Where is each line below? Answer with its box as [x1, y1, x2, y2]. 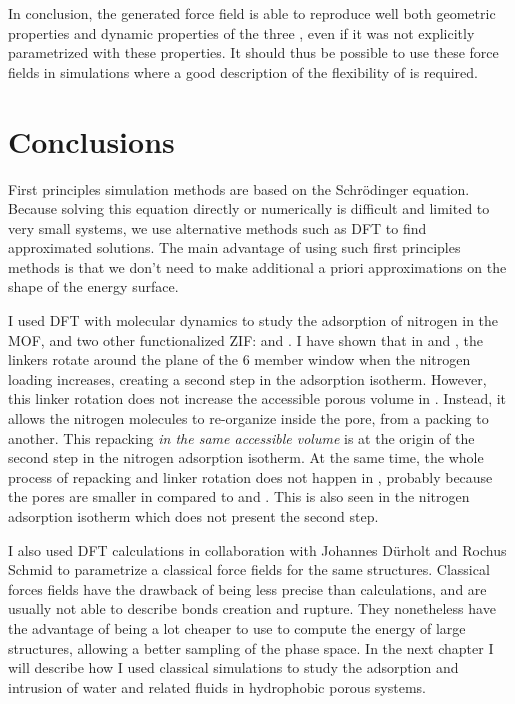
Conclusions [8, 120, 175, 161]
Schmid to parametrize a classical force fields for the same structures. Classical [8, 559, 490, 580]
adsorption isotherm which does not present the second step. [8, 506, 379, 526]
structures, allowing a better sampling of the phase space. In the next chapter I [8, 637, 494, 658]
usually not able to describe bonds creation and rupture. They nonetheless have [8, 598, 496, 619]
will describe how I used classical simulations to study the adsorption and [8, 657, 459, 678]
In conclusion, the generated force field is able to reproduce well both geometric [8, 3, 496, 23]
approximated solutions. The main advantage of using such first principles [8, 237, 461, 258]
